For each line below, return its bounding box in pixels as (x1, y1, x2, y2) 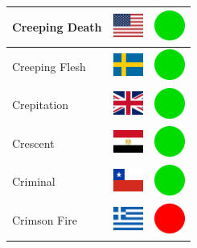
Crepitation (12, 96, 69, 113)
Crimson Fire (12, 212, 77, 229)
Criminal (12, 173, 55, 190)
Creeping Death (12, 18, 102, 35)
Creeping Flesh (12, 57, 86, 74)
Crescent (12, 134, 55, 151)
